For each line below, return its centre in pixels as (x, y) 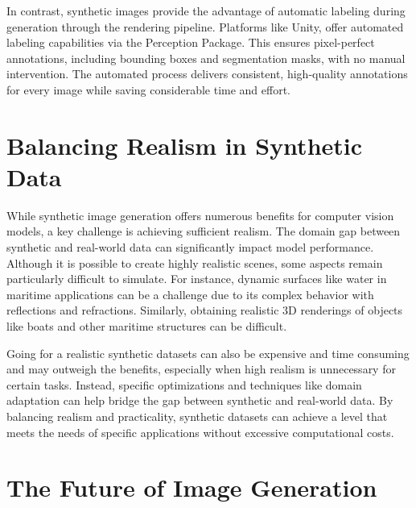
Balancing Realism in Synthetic (185, 145)
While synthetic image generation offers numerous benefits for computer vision (200, 215)
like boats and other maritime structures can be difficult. (147, 326)
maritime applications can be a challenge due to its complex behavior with (190, 294)
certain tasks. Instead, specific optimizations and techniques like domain (184, 384)
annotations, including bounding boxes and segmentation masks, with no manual (206, 58)
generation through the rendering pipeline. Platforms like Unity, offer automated (205, 26)
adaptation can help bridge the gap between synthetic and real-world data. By (200, 400)
